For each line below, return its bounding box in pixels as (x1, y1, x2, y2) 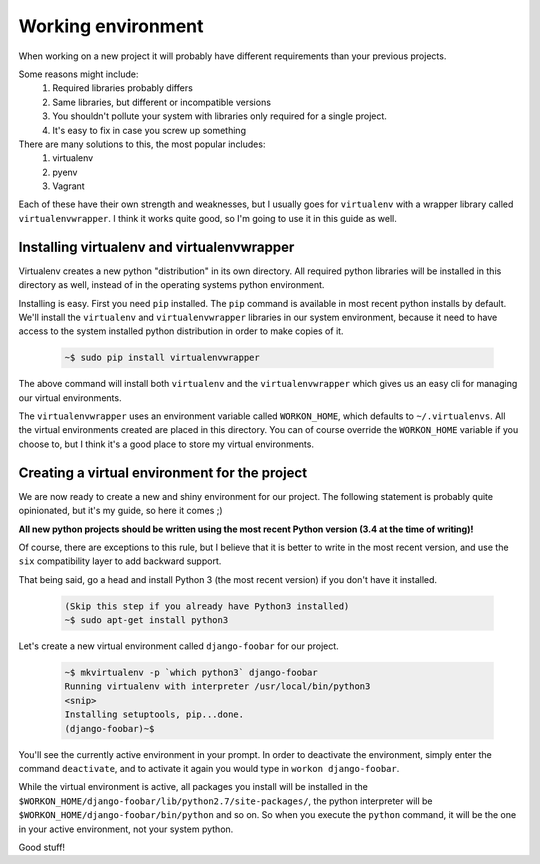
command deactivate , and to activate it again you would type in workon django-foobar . (18, 762, 400, 774)
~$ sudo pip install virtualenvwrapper (64, 352, 260, 364)
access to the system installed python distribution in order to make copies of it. (18, 325, 344, 337)
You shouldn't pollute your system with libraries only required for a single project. (52, 110, 387, 122)
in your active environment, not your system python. (18, 823, 234, 835)
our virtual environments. (18, 391, 122, 404)
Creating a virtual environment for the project (18, 464, 308, 481)
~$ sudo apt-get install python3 (64, 615, 229, 626)
